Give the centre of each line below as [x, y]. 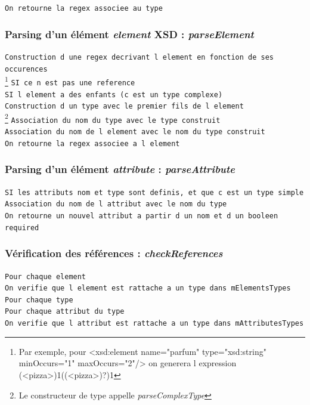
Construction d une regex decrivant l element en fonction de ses [139, 57]
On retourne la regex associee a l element [92, 143]
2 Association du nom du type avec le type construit [113, 118]
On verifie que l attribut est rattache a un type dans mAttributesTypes [154, 324]
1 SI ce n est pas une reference [70, 81]
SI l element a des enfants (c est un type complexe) [114, 95]
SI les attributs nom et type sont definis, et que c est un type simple [154, 192]
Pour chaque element [46, 276]
